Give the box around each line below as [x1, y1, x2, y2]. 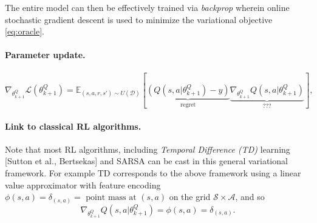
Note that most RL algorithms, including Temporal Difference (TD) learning [5, 142, 290, 155]
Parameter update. [5, 48, 86, 61]
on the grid [169, 190, 211, 203]
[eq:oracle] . [5, 25, 45, 38]
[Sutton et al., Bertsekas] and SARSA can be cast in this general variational [5, 155, 288, 167]
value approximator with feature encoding [5, 178, 161, 191]
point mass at [86, 193, 137, 202]
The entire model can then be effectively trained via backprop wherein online [5, 1, 290, 13]
